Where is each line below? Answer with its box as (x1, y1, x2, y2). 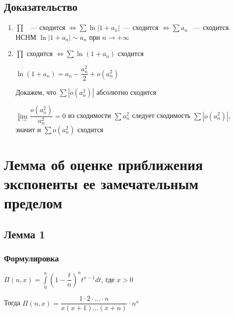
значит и (15, 124, 41, 134)
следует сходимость (132, 110, 191, 120)
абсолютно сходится (96, 87, 156, 97)
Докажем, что (15, 87, 57, 97)
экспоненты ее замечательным (4, 173, 199, 193)
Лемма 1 (4, 226, 45, 241)
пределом (4, 193, 62, 213)
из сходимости (68, 110, 111, 120)
